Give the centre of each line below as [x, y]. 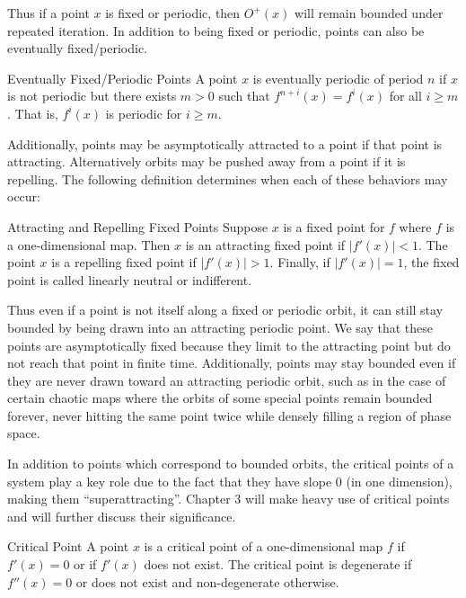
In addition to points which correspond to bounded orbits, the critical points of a [231, 464]
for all [405, 96]
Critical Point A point [68, 546]
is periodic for [144, 113]
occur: [24, 196]
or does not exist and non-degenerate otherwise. [207, 581]
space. [24, 433]
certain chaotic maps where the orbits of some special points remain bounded [220, 398]
